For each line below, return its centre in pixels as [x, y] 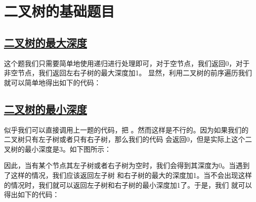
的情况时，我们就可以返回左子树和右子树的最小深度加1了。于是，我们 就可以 [128, 185]
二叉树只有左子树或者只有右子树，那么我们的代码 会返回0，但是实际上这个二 [128, 139]
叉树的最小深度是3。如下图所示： [58, 149]
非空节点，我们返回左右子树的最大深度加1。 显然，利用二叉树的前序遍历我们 [128, 73]
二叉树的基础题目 [60, 11]
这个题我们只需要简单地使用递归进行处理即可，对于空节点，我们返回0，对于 [127, 63]
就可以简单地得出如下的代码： [52, 82]
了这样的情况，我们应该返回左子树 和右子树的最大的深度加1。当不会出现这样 [128, 175]
